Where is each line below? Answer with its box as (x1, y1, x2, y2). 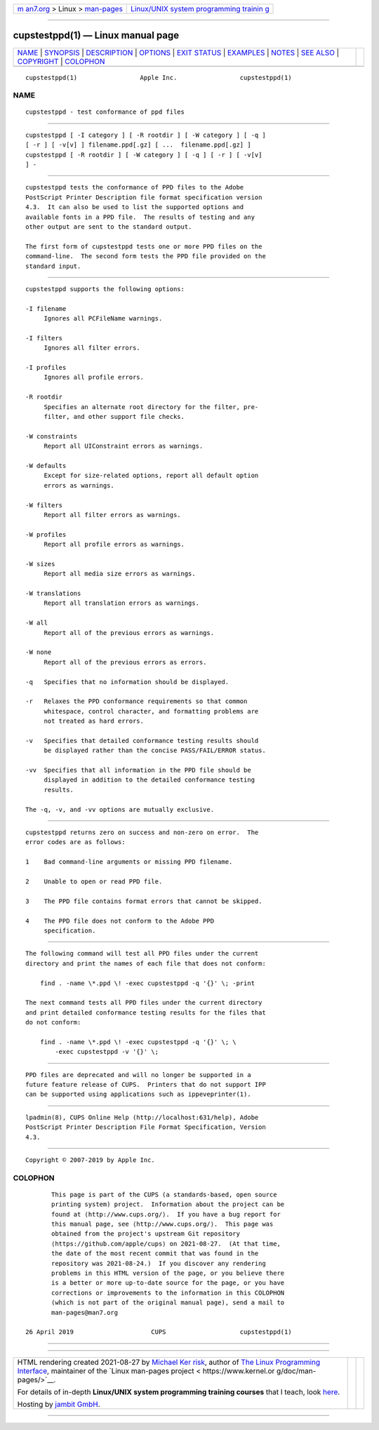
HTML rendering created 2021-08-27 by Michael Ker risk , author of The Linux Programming (17, 1357, 321, 1367)
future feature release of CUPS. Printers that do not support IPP (25, 1081, 266, 1089)
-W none (25, 648, 52, 656)
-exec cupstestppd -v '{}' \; (55, 1048, 159, 1056)
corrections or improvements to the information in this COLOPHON (51, 1288, 285, 1297)
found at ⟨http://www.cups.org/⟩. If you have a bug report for (51, 1210, 281, 1218)
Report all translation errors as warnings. (44, 599, 200, 607)
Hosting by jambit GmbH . (17, 1399, 101, 1409)
